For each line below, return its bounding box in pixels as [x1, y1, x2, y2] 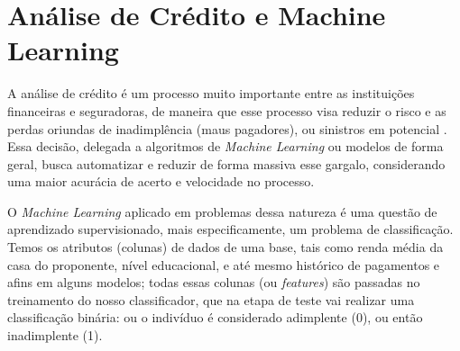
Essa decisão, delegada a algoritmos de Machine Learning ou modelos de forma [7, 137, 444, 156]
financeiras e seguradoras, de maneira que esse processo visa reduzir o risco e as [7, 101, 446, 120]
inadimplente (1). [7, 326, 103, 345]
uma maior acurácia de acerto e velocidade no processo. [7, 172, 315, 191]
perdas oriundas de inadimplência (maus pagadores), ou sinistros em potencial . [7, 119, 447, 138]
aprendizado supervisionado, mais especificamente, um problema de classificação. [7, 220, 454, 238]
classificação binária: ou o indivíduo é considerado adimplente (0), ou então [7, 308, 423, 327]
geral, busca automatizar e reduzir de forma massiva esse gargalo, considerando [7, 154, 446, 173]
